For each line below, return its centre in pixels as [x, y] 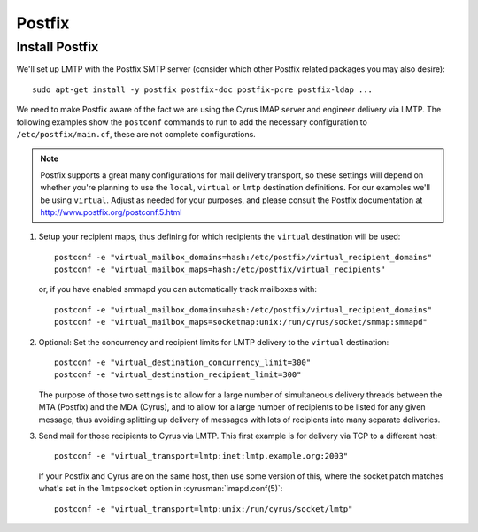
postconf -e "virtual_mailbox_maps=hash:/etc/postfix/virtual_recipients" [220, 270]
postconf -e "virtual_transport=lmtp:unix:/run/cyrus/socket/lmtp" [204, 509]
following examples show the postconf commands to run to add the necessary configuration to [192, 122]
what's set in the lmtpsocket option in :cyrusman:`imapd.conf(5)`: [161, 489]
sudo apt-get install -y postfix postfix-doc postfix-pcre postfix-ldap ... [203, 89]
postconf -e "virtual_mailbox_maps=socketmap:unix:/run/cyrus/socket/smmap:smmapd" [241, 322]
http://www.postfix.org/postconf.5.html [111, 212]
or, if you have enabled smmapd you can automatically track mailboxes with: [178, 289]
